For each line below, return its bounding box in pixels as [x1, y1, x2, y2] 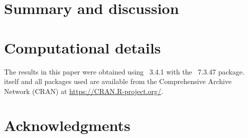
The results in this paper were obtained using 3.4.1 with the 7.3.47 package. [4, 66, 244, 76]
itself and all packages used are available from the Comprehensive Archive [4, 76, 232, 86]
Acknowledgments [4, 115, 131, 135]
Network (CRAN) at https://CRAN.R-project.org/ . [4, 85, 163, 96]
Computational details [4, 37, 161, 57]
